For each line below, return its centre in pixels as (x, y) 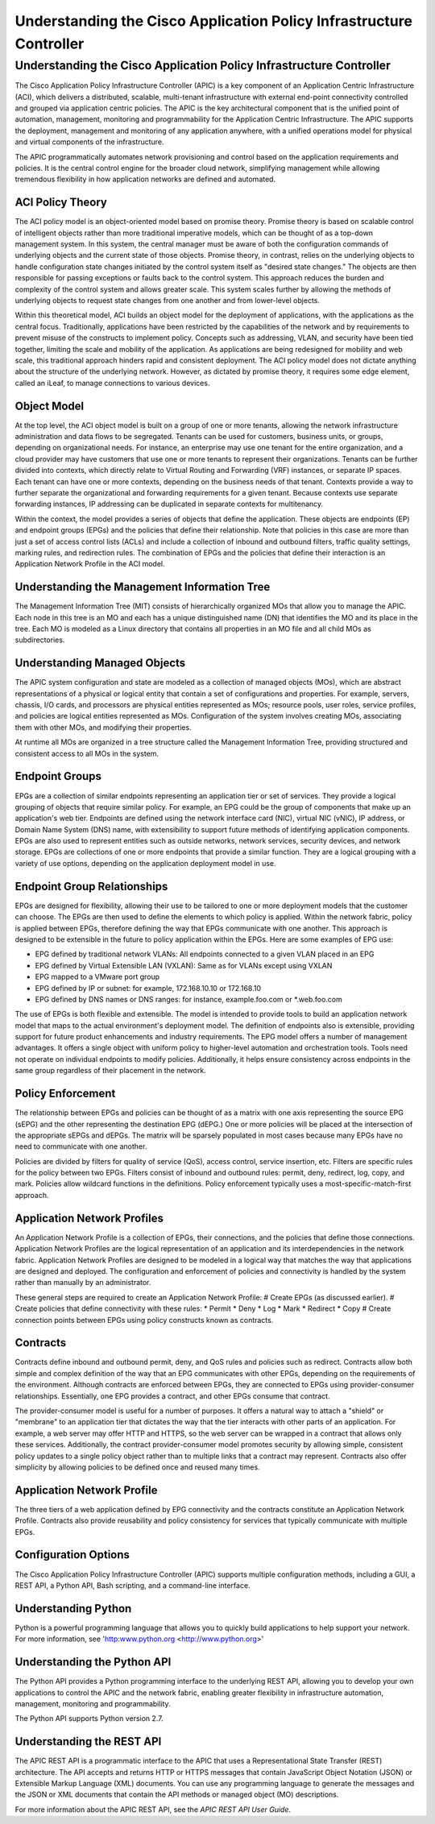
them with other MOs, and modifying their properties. (104, 727)
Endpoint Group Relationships (91, 886)
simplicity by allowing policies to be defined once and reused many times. (138, 1467)
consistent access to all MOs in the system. (87, 753)
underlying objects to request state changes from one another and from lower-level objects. (167, 300)
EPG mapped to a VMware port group (97, 977)
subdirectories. (40, 640)
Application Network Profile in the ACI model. (90, 564)
